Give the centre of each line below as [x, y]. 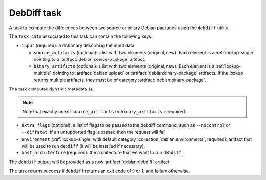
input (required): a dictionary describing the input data [78, 45]
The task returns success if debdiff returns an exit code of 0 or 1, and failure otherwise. [100, 171]
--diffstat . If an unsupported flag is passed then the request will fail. [94, 132]
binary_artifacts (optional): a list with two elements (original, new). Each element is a [124, 66]
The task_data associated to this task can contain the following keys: [81, 36]
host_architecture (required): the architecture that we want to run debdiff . [102, 153]
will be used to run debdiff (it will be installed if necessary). [83, 146]
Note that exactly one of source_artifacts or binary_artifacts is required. [104, 112]
